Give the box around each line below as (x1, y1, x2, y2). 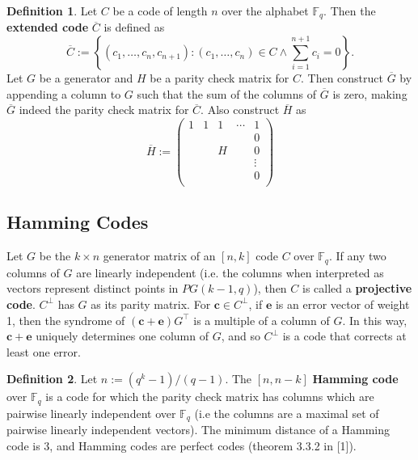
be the (39, 247, 71, 264)
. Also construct (201, 101, 280, 118)
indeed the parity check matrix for (19, 101, 189, 118)
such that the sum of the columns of (137, 85, 317, 102)
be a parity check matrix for (150, 70, 289, 87)
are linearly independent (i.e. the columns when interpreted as (76, 264, 384, 281)
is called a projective (302, 280, 412, 297)
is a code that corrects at (282, 327, 407, 344)
